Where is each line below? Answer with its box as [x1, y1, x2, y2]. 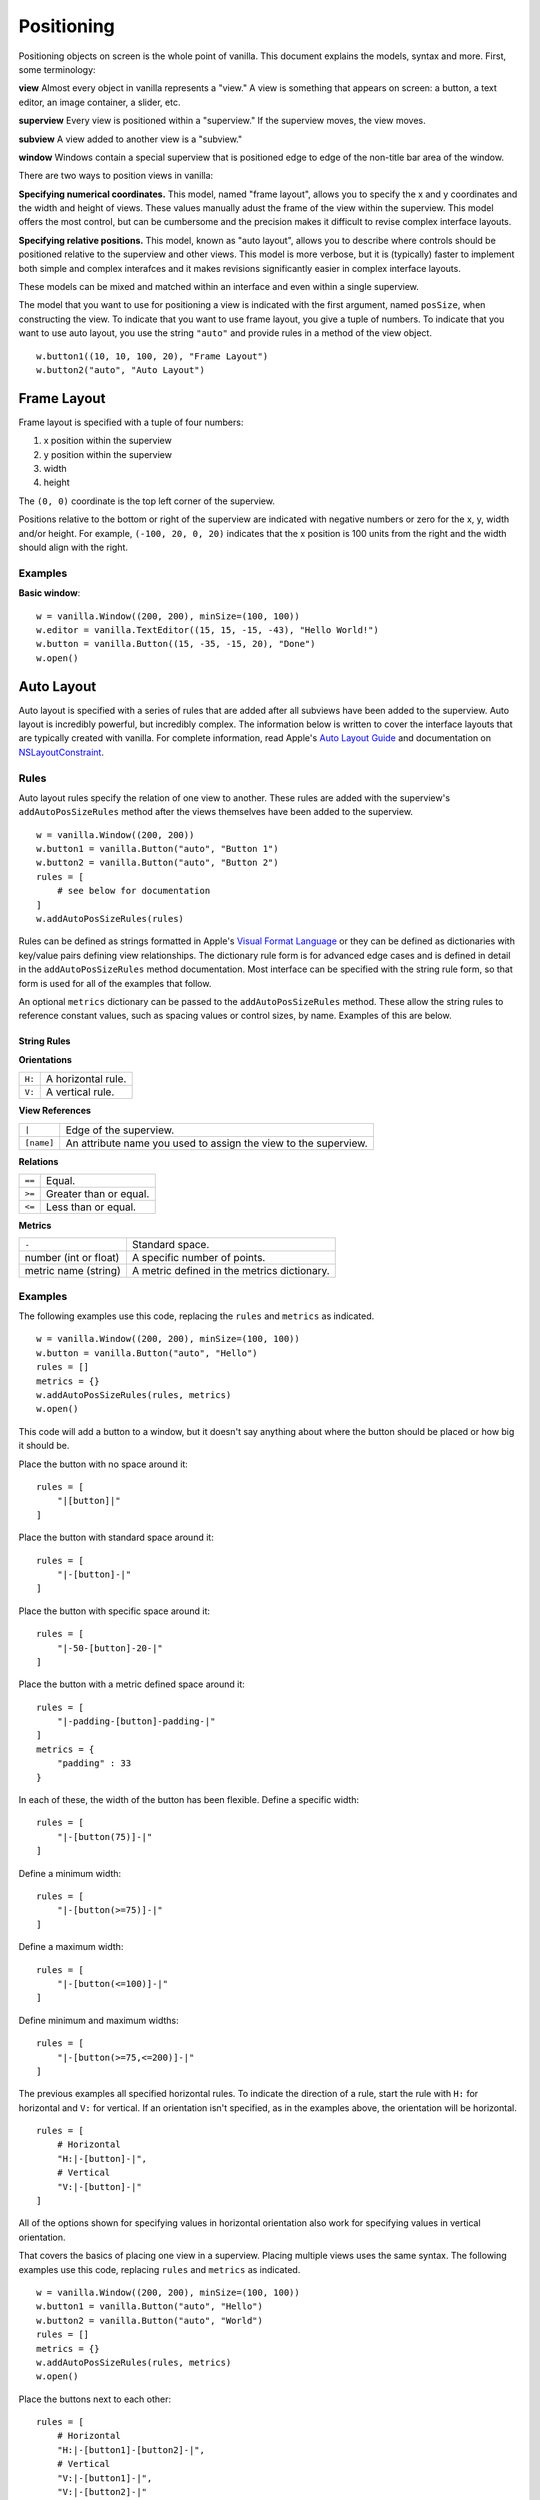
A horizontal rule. [45, 1072, 127, 1086]
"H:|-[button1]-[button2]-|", [56, 2444, 205, 2455]
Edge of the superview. [65, 1123, 175, 1137]
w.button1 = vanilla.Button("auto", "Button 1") [36, 843, 279, 855]
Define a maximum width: [18, 1941, 124, 1953]
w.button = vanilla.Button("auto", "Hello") [36, 1347, 259, 1359]
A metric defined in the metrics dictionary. [131, 1264, 330, 1278]
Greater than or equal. [45, 1186, 150, 1200]
